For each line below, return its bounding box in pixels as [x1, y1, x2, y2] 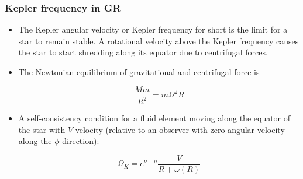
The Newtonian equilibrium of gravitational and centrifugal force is [18, 66, 260, 78]
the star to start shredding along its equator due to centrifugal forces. [18, 46, 268, 58]
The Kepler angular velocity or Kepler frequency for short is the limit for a [18, 23, 288, 36]
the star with [18, 123, 66, 135]
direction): [62, 135, 99, 147]
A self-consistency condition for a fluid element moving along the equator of [18, 112, 291, 124]
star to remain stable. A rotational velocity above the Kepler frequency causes [18, 34, 299, 47]
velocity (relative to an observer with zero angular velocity [75, 123, 285, 135]
